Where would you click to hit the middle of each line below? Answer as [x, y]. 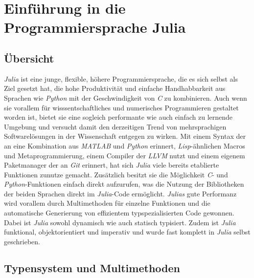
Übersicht [29, 58]
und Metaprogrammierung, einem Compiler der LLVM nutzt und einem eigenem [125, 155]
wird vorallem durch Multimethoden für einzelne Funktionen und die [107, 203]
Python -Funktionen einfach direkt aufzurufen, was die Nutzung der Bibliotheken [124, 184]
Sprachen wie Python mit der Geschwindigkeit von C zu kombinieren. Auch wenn [126, 97]
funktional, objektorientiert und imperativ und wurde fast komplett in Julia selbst [127, 232]
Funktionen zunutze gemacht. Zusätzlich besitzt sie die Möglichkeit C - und [116, 174]
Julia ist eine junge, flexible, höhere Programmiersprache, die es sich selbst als [121, 78]
